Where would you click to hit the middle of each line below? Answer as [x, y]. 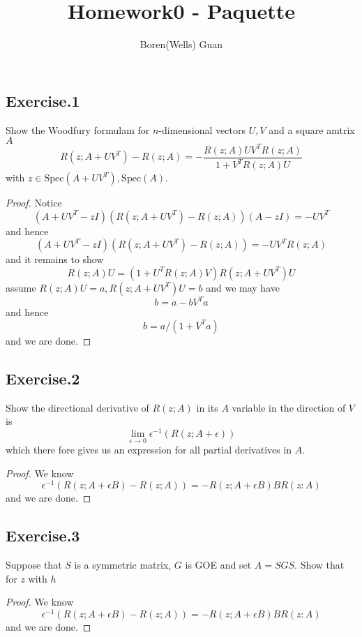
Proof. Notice [34, 203]
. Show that [319, 565]
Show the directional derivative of [77, 407]
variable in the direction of [289, 407]
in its [207, 407]
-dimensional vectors [202, 129]
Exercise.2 [43, 378]
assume [21, 287]
